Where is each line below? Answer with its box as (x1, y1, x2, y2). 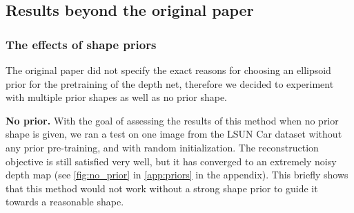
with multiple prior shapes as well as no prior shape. (6, 90, 227, 104)
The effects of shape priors (6, 35, 157, 53)
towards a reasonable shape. (6, 194, 124, 209)
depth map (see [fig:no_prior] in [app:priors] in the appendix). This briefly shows (6, 167, 348, 182)
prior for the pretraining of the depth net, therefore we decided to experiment (6, 76, 334, 91)
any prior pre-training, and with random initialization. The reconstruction (6, 140, 319, 154)
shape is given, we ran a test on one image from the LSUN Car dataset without (6, 127, 342, 141)
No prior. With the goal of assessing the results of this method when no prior (6, 113, 339, 127)
